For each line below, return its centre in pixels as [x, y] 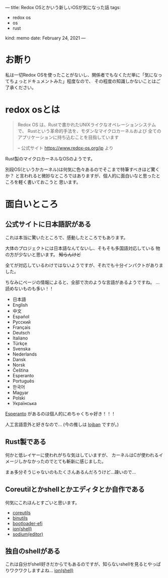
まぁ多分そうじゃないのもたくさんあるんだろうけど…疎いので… [71, 472]
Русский [22, 322]
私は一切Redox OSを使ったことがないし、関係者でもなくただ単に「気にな [81, 75]
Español [21, 316]
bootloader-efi [27, 523]
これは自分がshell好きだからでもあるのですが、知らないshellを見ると [76, 564]
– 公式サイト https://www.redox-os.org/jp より [65, 148]
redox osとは [33, 110]
